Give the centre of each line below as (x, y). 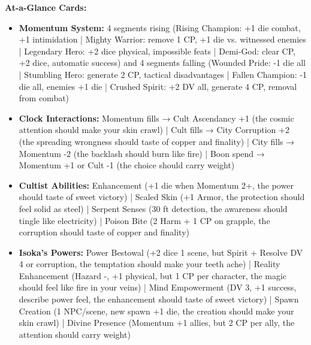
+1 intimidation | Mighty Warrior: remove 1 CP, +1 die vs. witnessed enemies (162, 39)
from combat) (44, 98)
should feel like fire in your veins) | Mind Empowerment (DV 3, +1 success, (158, 287)
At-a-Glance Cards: (46, 7)
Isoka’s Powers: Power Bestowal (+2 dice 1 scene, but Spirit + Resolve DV (161, 252)
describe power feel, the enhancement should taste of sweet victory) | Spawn (159, 299)
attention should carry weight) (75, 334)
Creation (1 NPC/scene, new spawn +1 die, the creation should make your (156, 311)
